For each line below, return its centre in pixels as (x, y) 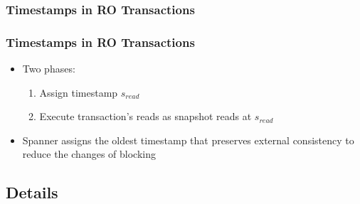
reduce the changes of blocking (89, 154)
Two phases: (49, 69)
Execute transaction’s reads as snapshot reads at (145, 116)
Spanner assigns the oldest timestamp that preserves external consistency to (188, 140)
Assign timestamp (79, 92)
